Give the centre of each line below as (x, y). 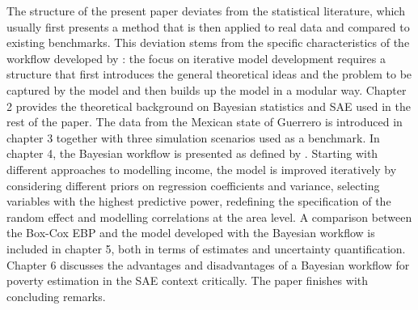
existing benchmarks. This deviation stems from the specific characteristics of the (208, 42)
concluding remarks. (56, 296)
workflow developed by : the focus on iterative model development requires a (196, 58)
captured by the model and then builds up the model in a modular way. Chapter (207, 89)
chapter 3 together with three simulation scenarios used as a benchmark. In (193, 137)
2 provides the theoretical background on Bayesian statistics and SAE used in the (209, 106)
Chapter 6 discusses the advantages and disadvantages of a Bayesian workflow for (208, 264)
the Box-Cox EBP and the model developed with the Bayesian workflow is (191, 233)
